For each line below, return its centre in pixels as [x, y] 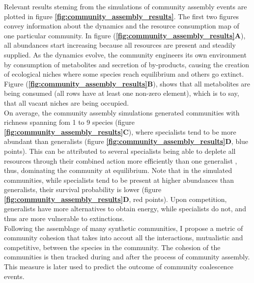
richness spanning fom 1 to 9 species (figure [70, 122]
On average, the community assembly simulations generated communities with [122, 112]
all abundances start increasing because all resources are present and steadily [120, 45]
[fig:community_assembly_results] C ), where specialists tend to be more [120, 131]
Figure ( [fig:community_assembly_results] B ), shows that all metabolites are [127, 83]
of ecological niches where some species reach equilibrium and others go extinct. [124, 74]
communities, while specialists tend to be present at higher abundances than [119, 180]
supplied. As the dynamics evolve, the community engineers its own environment [125, 54]
